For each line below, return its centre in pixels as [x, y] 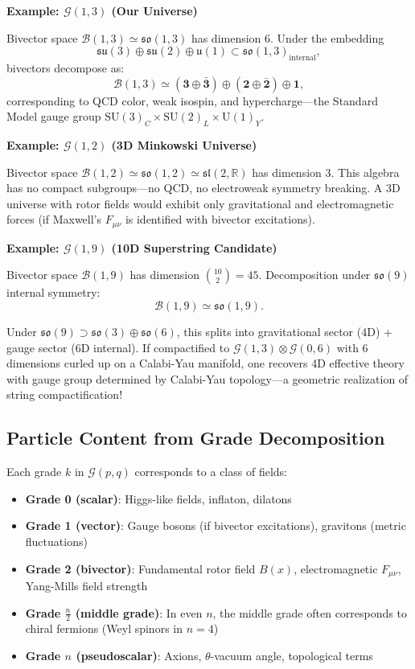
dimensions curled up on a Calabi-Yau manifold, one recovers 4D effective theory [205, 363]
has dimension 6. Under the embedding [288, 37]
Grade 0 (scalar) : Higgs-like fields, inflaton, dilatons [158, 498]
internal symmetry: [53, 292]
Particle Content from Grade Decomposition [196, 438]
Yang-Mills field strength [86, 585]
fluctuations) [56, 541]
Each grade [34, 472]
